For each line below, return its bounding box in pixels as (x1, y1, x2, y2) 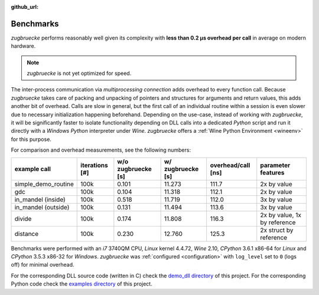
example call (14, 165, 51, 173)
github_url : (11, 4, 38, 10)
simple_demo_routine (14, 180, 74, 188)
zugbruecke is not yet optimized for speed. (27, 70, 132, 77)
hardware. (11, 42, 36, 50)
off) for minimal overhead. (11, 261, 74, 268)
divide (14, 214, 32, 222)
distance (14, 230, 39, 238)
